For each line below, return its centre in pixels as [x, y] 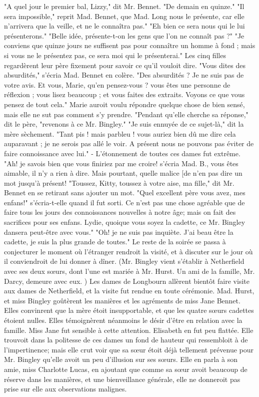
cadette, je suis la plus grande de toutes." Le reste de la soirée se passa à [115, 242]
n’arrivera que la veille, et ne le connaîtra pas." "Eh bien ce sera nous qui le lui [124, 26]
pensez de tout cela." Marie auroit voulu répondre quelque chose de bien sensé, [124, 104]
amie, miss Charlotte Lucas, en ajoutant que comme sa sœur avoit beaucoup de [126, 369]
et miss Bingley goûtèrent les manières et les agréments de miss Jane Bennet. [122, 300]
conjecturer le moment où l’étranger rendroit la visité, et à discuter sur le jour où [128, 251]
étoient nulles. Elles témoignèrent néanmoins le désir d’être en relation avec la [123, 320]
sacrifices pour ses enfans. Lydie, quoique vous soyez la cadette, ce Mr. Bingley [125, 222]
